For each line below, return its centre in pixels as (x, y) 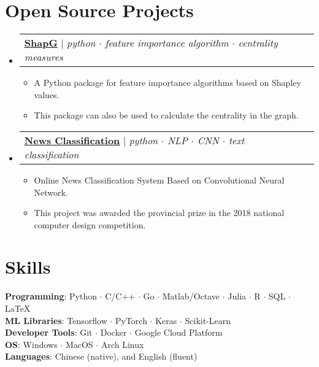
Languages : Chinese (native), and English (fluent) (101, 356)
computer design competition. (90, 224)
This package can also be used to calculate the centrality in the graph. (166, 115)
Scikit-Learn (208, 320)
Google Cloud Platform (179, 332)
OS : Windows (31, 344)
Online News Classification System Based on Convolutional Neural (159, 180)
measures (44, 57)
